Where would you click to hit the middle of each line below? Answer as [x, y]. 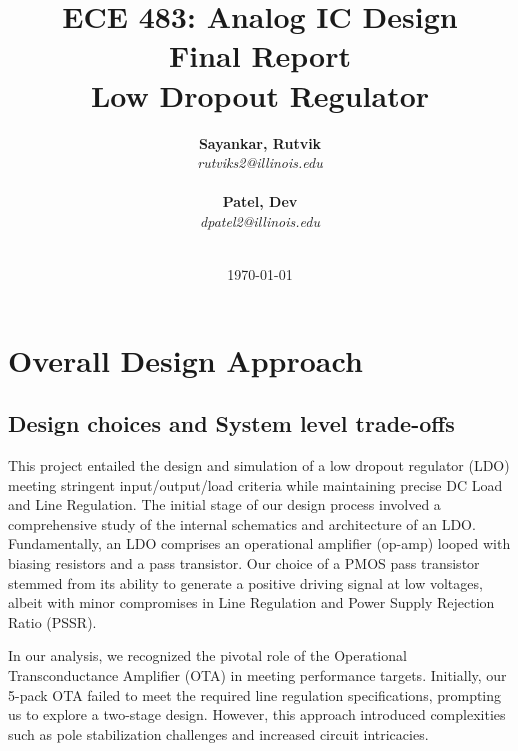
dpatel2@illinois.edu [260, 220]
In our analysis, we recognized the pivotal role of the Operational [207, 655]
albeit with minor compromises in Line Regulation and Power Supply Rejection [251, 602]
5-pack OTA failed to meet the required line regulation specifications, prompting [255, 694]
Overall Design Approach [185, 359]
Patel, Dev [260, 201]
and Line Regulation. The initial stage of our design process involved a [224, 504]
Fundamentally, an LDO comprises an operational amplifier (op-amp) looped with [259, 543]
